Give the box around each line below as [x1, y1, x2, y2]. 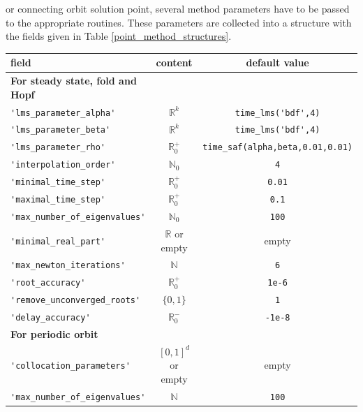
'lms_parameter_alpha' [10, 108, 116, 118]
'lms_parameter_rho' [10, 142, 106, 153]
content [156, 55, 193, 70]
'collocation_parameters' [10, 361, 131, 371]
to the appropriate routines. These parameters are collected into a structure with [6, 15, 352, 29]
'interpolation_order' [10, 160, 116, 170]
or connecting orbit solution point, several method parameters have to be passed [6, 1, 350, 15]
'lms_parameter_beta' [10, 125, 111, 135]
